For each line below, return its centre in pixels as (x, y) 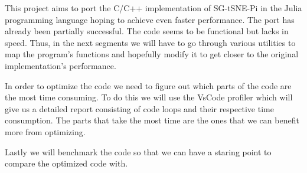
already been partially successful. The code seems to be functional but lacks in (147, 31)
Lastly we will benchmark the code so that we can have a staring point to (138, 151)
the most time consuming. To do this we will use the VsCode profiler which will (149, 97)
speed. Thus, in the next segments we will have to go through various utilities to (150, 42)
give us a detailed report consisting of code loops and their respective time (139, 108)
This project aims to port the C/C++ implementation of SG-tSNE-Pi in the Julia (153, 8)
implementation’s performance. (61, 65)
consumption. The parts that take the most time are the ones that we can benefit (152, 120)
